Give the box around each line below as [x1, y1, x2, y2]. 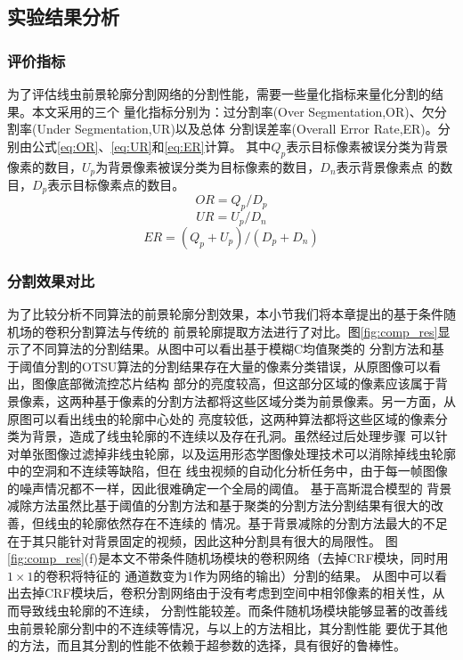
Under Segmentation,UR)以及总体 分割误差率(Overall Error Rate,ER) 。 [37, 119, 438, 138]
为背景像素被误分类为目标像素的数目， [95, 157, 321, 175]
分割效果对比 [7, 269, 95, 291]
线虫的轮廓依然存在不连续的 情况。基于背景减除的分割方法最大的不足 [44, 514, 448, 533]
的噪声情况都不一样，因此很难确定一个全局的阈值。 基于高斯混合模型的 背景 [7, 478, 452, 497]
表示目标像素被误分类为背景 [286, 136, 449, 155]
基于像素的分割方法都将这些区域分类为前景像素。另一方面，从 [93, 391, 456, 410]
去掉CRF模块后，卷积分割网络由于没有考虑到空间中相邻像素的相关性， [19, 583, 433, 602]
